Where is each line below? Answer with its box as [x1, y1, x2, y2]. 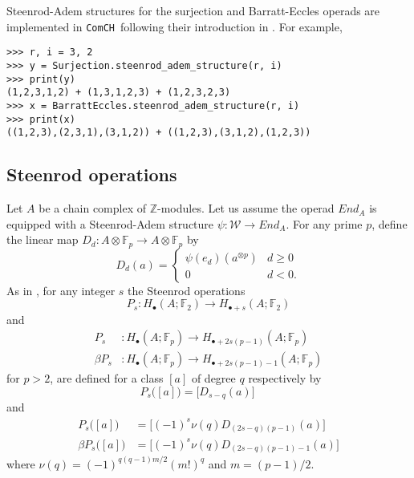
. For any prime [286, 215, 363, 232]
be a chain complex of [39, 200, 147, 217]
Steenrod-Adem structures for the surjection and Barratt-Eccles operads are [6, 2, 380, 18]
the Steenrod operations [128, 282, 246, 298]
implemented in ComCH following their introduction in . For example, [6, 18, 343, 34]
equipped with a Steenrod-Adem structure [6, 215, 214, 232]
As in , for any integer [6, 282, 116, 298]
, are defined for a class [50, 370, 164, 387]
